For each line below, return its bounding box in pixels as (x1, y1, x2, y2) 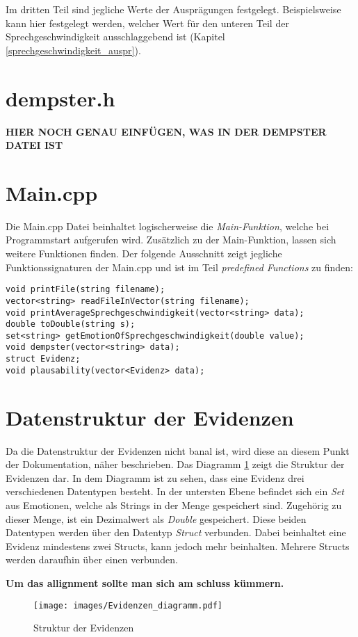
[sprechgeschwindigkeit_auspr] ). (6, 42, 141, 57)
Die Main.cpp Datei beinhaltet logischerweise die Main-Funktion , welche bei (6, 218, 329, 233)
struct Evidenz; (6, 354, 81, 364)
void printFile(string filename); (6, 284, 165, 295)
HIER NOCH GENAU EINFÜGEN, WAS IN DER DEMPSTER (6, 124, 327, 138)
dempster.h (6, 83, 115, 112)
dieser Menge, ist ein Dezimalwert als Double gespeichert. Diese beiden (6, 511, 307, 526)
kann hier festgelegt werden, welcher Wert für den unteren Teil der (6, 15, 289, 30)
